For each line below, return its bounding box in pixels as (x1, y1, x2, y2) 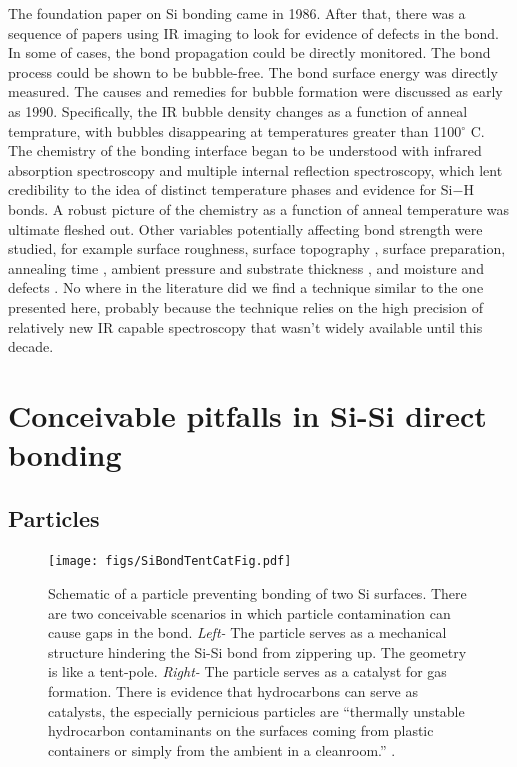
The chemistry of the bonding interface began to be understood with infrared (8, 140, 482, 161)
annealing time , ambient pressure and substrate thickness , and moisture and (8, 257, 484, 278)
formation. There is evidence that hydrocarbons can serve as (48, 681, 418, 702)
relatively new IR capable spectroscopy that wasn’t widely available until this (8, 316, 483, 337)
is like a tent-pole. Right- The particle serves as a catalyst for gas (48, 661, 447, 682)
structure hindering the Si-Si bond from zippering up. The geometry (48, 641, 467, 662)
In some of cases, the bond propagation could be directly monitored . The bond (8, 42, 491, 63)
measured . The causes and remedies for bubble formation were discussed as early (8, 81, 503, 102)
